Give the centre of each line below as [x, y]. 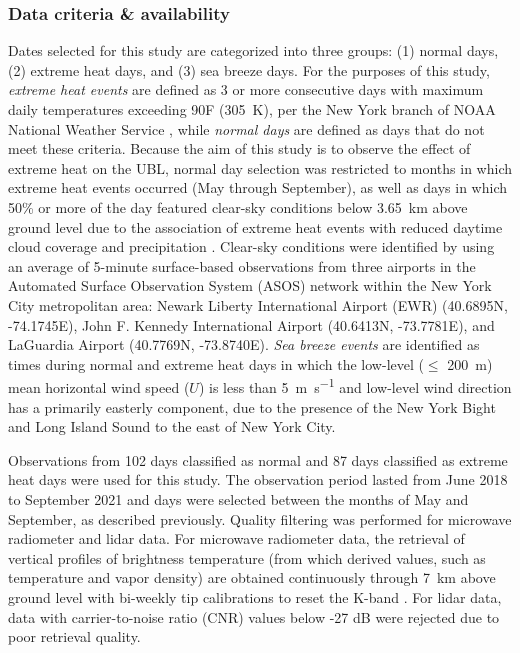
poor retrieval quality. [74, 636]
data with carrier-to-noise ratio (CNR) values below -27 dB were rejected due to [254, 616]
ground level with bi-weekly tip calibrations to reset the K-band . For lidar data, [255, 596]
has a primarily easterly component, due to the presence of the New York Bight [252, 406]
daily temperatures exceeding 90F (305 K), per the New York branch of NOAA [252, 109]
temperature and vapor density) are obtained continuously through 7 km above [252, 577]
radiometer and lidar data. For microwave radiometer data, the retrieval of [236, 538]
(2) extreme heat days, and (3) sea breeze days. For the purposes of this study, [249, 69]
